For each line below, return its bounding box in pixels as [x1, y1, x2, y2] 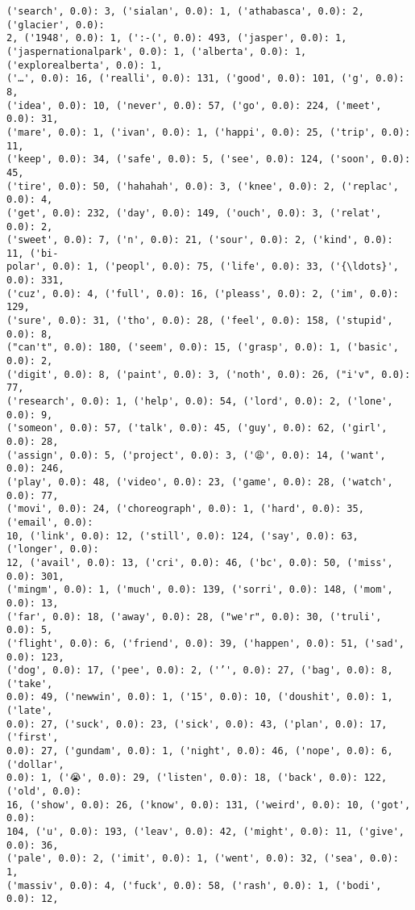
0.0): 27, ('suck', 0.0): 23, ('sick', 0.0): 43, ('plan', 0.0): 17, [6, 718, 388, 730]
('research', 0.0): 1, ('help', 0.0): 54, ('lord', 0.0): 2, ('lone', [6, 396, 393, 408]
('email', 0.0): [6, 516, 93, 528]
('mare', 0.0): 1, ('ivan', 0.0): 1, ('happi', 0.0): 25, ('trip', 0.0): [6, 126, 411, 138]
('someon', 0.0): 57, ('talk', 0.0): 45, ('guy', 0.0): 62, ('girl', [6, 422, 388, 434]
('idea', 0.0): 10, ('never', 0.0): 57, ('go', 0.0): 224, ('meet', [6, 99, 382, 111]
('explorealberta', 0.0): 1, [6, 59, 163, 71]
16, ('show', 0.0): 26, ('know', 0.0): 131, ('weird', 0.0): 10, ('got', [6, 799, 411, 811]
